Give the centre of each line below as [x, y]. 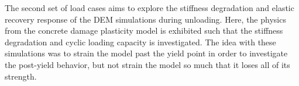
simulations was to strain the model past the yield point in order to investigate [146, 53]
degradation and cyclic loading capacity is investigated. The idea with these [140, 42]
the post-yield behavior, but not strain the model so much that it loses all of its [147, 64]
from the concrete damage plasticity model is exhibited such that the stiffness [144, 31]
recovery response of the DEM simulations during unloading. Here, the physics [145, 19]
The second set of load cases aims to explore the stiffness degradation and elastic [149, 8]
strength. [21, 76]
